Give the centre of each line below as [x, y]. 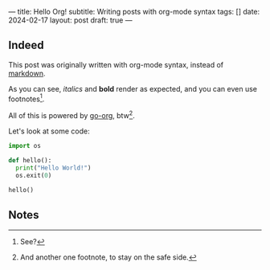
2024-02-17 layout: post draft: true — [70, 20]
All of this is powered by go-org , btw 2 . [72, 115]
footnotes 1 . [27, 98]
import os [25, 146]
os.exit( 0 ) [34, 175]
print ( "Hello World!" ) [53, 168]
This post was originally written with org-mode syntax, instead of [116, 64]
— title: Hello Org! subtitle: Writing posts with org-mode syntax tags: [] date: [134, 12]
